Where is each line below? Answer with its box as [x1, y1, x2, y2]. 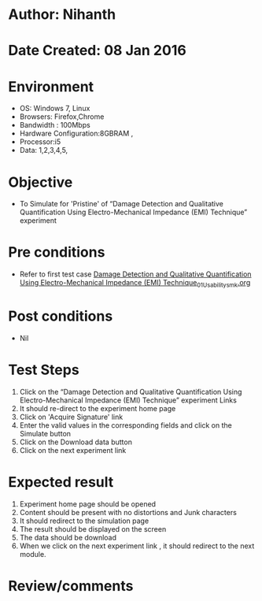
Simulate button [19, 428, 72, 438]
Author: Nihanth [8, 6, 116, 24]
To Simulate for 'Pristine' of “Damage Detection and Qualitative [19, 199, 224, 209]
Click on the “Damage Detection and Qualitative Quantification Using [19, 387, 242, 396]
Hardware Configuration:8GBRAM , [19, 128, 134, 139]
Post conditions [8, 307, 113, 325]
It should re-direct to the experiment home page [19, 403, 176, 413]
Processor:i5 [19, 137, 61, 147]
